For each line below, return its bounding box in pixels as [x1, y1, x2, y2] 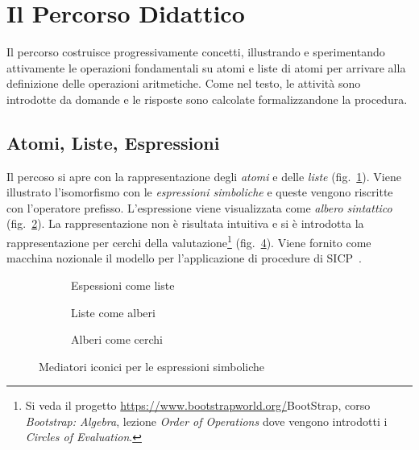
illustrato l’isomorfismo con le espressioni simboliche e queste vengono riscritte [6, 184, 393, 200]
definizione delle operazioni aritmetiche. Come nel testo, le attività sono [6, 75, 361, 92]
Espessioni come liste [71, 276, 175, 293]
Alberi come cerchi [71, 331, 164, 348]
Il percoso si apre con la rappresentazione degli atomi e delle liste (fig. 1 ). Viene [6, 167, 401, 184]
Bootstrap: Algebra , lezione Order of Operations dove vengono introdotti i [25, 412, 388, 429]
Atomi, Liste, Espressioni [6, 130, 220, 155]
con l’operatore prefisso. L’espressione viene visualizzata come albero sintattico [6, 199, 392, 216]
